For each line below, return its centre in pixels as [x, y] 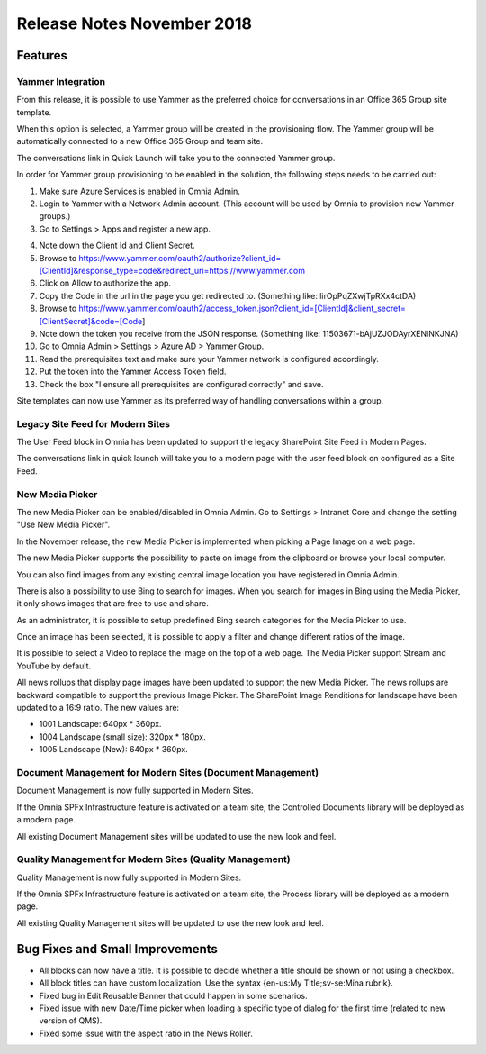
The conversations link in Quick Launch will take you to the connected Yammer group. [176, 158]
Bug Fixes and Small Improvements [117, 949]
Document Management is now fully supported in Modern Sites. [135, 790]
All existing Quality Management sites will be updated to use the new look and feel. [170, 922]
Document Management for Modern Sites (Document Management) [168, 772]
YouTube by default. [54, 666]
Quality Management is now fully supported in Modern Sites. [129, 877]
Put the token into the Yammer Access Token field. [133, 372]
